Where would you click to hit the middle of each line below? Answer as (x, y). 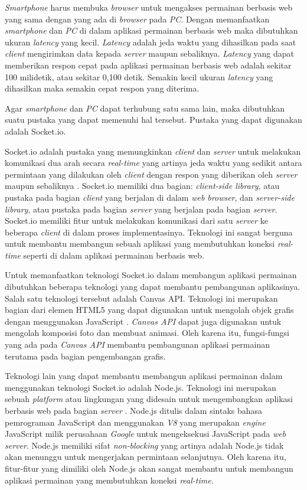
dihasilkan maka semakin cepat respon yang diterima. (102, 88)
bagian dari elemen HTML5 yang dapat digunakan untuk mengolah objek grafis (149, 310)
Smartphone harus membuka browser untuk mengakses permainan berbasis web (149, 7)
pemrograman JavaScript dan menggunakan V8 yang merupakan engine (135, 422)
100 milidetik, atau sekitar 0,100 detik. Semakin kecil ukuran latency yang (139, 76)
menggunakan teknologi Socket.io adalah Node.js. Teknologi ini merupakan (141, 387)
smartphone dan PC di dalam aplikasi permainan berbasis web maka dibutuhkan (151, 30)
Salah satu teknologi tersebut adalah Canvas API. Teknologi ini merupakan (141, 298)
